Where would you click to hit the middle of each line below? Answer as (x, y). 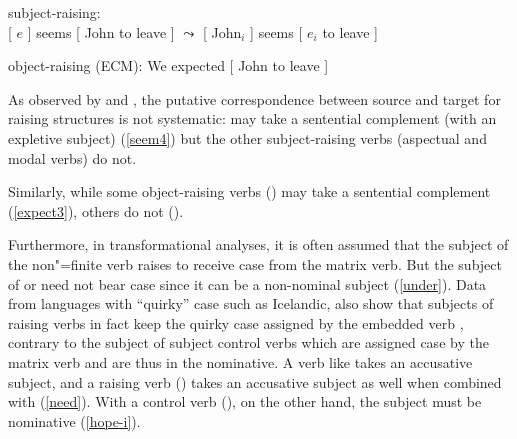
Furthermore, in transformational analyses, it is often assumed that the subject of (258, 244)
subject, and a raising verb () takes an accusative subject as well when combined (255, 381)
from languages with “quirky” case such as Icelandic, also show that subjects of (251, 303)
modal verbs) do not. (72, 157)
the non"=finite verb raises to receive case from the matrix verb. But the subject (255, 263)
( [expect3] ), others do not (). (96, 210)
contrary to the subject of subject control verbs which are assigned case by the (248, 342)
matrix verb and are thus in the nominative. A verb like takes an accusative (240, 361)
